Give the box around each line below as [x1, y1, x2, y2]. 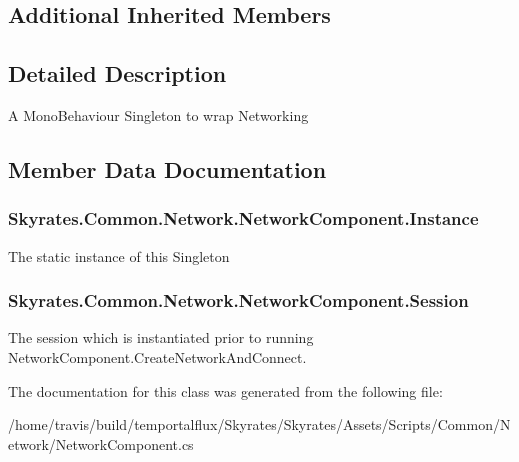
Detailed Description [8, 58, 227, 89]
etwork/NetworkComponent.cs [8, 433, 194, 454]
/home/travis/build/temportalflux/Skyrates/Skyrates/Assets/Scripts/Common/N [8, 414, 511, 435]
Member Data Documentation [8, 153, 327, 184]
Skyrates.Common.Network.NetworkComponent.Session [8, 288, 469, 313]
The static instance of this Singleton [8, 245, 230, 266]
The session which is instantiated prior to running [8, 327, 314, 348]
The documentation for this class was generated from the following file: [8, 380, 443, 401]
